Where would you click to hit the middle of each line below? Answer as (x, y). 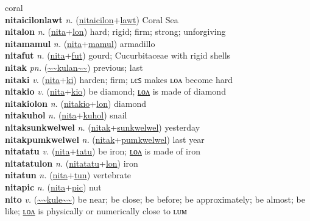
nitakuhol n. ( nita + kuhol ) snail (66, 115)
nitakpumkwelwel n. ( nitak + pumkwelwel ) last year (105, 139)
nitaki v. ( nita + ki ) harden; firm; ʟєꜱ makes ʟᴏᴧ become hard (119, 79)
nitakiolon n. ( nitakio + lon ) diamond (76, 103)
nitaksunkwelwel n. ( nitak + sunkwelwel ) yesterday (103, 127)
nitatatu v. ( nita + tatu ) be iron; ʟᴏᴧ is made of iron (103, 151)
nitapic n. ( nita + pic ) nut (53, 187)
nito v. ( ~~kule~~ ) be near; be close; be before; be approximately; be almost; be (155, 199)
